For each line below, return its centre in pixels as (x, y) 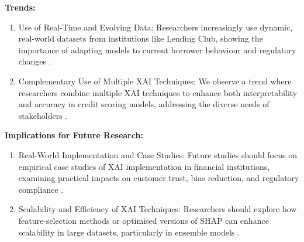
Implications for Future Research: (74, 135)
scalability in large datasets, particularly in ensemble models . (129, 232)
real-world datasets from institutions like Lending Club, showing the (141, 38)
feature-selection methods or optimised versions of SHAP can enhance (144, 220)
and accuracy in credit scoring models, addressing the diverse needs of (144, 104)
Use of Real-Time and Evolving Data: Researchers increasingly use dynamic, (156, 27)
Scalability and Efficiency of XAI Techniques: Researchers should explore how (158, 209)
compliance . (41, 189)
